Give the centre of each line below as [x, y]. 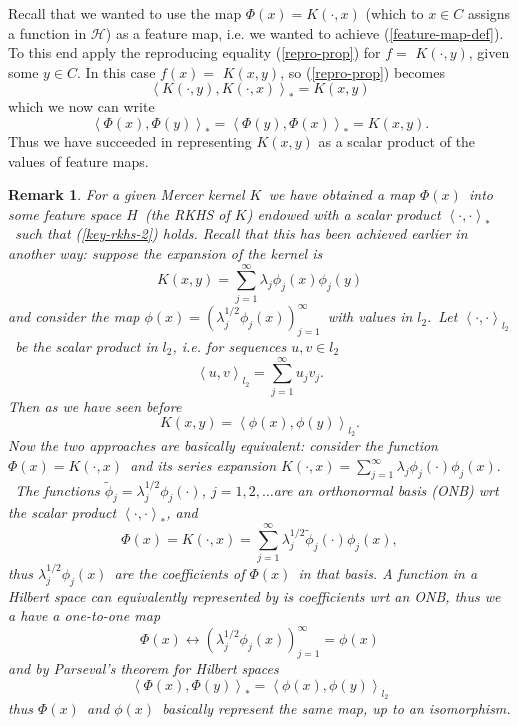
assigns [489, 13]
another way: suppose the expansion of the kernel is [165, 252]
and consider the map [74, 316]
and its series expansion [203, 465]
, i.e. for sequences [229, 345]
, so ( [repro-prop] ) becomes [362, 71]
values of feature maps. [78, 160]
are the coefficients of [179, 573]
